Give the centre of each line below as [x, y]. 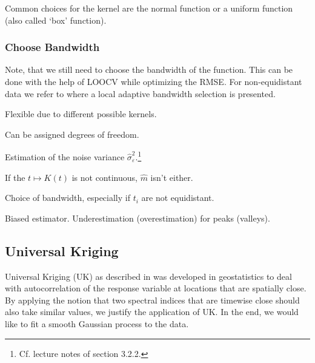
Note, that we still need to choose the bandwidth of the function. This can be [149, 70]
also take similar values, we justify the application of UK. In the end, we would [152, 312]
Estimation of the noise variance [65, 157]
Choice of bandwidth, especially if [68, 198]
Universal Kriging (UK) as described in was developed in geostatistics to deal [148, 276]
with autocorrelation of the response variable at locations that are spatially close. [156, 288]
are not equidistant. [178, 198]
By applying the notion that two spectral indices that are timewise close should [152, 300]
